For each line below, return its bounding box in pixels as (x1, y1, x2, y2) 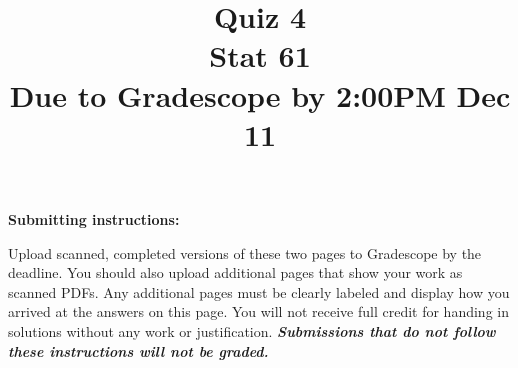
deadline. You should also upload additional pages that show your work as (8, 262, 463, 283)
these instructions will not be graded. (8, 340, 269, 361)
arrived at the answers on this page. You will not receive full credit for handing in (8, 301, 509, 322)
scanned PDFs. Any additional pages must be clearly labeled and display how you (8, 281, 510, 302)
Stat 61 (209, 35, 311, 76)
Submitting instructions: (8, 208, 180, 229)
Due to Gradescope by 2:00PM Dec (9, 74, 511, 115)
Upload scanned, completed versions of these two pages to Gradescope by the (8, 242, 482, 263)
